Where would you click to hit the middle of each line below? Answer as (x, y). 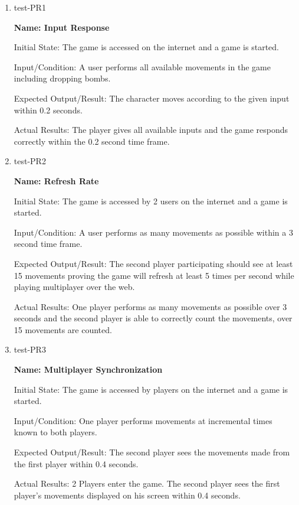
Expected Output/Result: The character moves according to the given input (152, 98)
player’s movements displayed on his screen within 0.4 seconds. (127, 495)
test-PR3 (30, 349)
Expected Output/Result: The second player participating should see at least (153, 263)
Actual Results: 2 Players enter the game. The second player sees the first (147, 483)
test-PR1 (30, 7)
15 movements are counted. (63, 329)
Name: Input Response (62, 27)
